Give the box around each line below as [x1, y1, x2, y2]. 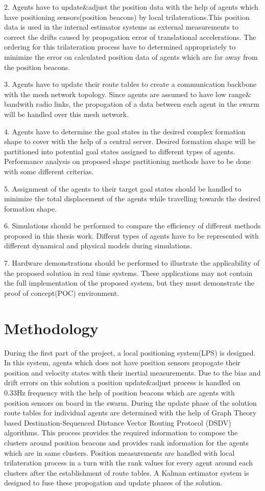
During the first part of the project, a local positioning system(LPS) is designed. [4, 347, 256, 358]
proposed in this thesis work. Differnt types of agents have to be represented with [4, 230, 259, 241]
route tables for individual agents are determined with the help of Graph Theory [4, 407, 257, 418]
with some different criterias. [4, 166, 94, 176]
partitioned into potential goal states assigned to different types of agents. [4, 146, 235, 156]
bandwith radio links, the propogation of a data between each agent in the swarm [4, 99, 260, 109]
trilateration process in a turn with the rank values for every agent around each [4, 457, 253, 468]
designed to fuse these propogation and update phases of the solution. [4, 477, 223, 488]
